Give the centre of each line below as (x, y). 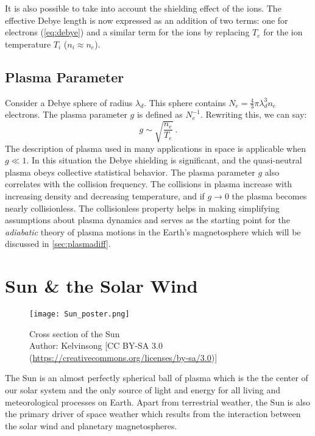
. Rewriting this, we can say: (253, 114)
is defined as (160, 114)
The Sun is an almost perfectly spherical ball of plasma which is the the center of (157, 378)
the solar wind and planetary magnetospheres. (91, 425)
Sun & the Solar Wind (101, 286)
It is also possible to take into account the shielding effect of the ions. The (143, 8)
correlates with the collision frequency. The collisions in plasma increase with (149, 184)
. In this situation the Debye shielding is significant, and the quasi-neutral (164, 160)
